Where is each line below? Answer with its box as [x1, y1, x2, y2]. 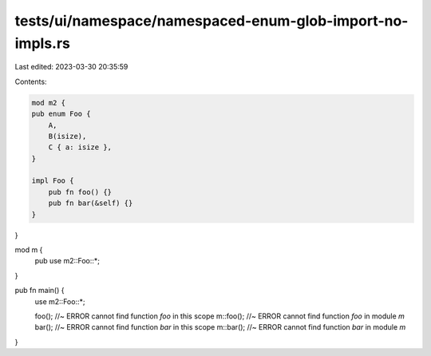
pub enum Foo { [31, 109, 91, 119]
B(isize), [48, 132, 87, 140]
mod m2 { [31, 98, 66, 107]
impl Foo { [31, 176, 74, 185]
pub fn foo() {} [48, 188, 112, 196]
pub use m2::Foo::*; [34, 256, 100, 266]
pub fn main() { [14, 286, 65, 295]
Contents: [14, 77, 47, 86]
